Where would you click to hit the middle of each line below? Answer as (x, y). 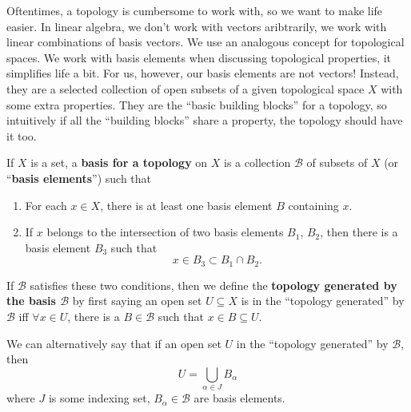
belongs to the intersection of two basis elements (165, 232)
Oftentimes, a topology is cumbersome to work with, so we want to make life (195, 10)
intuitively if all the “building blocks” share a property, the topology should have (205, 120)
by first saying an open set (137, 301)
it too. (22, 135)
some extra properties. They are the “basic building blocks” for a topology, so (197, 104)
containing (313, 205)
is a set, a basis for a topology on (119, 162)
